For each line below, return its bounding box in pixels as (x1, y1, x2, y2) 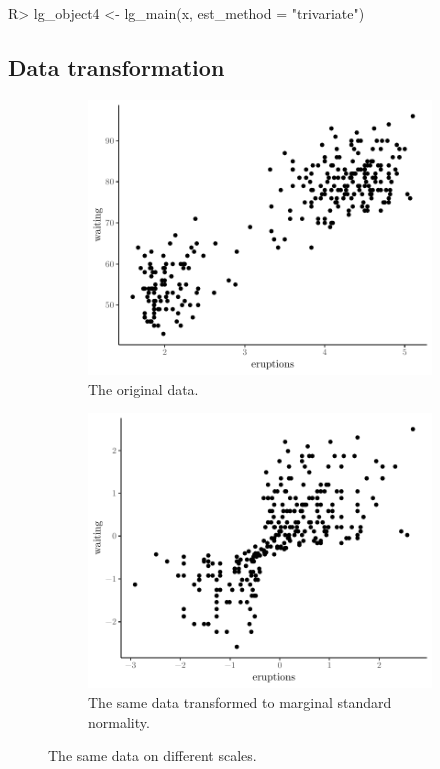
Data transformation (8, 51, 225, 82)
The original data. (88, 378, 199, 399)
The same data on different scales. (48, 745, 257, 766)
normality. (88, 711, 150, 732)
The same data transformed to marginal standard (88, 691, 392, 712)
